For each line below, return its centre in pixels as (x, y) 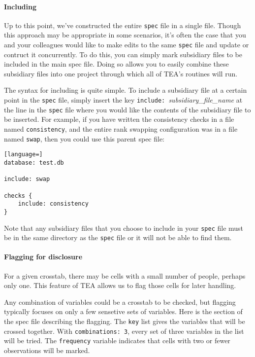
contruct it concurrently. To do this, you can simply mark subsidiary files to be (123, 54)
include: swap (27, 179)
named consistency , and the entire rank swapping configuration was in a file (121, 128)
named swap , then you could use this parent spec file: (84, 138)
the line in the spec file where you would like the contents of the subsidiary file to (127, 109)
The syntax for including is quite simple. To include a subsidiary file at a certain (126, 90)
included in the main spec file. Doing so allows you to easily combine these (116, 64)
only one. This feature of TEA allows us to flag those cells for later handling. (120, 285)
